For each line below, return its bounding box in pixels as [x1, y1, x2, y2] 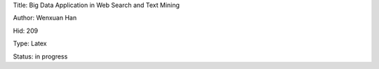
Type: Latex [13, 39, 47, 48]
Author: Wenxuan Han [13, 14, 77, 22]
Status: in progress [13, 52, 68, 61]
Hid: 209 [13, 26, 39, 35]
